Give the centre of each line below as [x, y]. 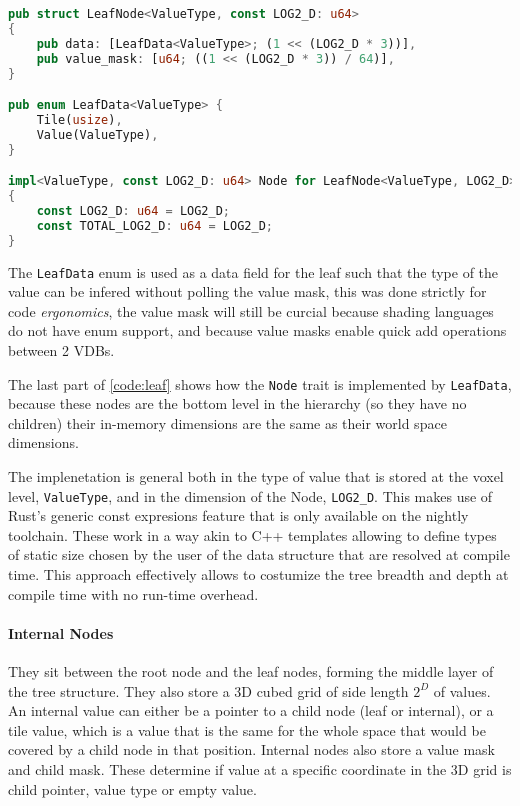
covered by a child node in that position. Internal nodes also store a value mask [251, 749]
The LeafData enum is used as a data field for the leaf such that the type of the [253, 271]
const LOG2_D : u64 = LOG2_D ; [133, 210]
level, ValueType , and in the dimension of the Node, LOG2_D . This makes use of [250, 495]
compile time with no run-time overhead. [133, 593]
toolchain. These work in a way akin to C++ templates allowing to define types [252, 534]
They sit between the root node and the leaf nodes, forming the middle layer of [251, 671]
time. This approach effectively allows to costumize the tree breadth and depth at [258, 574]
